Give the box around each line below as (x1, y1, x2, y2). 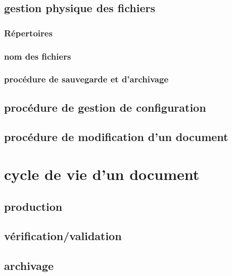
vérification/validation (4, 228, 122, 244)
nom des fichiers (4, 50, 71, 62)
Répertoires (4, 26, 53, 39)
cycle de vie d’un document (4, 164, 200, 185)
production (4, 198, 63, 214)
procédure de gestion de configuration (4, 99, 206, 115)
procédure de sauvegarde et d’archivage (4, 73, 169, 85)
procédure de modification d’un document (4, 129, 228, 145)
